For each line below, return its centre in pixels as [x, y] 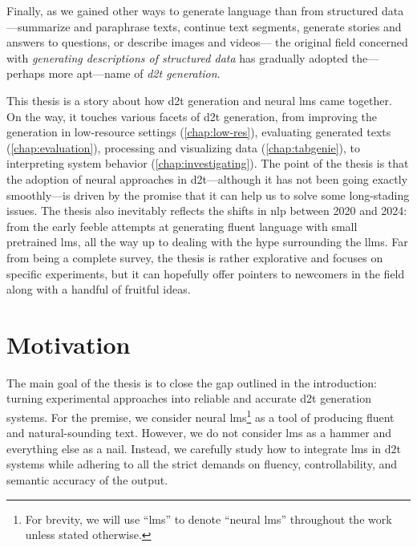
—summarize [38, 26]
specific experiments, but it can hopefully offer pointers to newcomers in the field [206, 273]
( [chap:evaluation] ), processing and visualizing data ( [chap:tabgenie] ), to [183, 147]
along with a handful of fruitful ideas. [99, 289]
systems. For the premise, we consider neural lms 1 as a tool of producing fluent [200, 416]
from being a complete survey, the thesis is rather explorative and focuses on [195, 257]
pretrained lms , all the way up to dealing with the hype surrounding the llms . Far [207, 242]
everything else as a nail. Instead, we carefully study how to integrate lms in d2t [204, 448]
